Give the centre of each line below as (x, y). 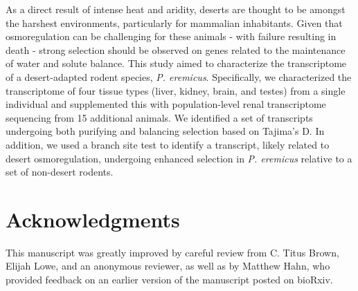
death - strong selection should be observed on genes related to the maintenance (176, 49)
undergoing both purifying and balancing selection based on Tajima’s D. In (165, 131)
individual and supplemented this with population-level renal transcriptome (166, 104)
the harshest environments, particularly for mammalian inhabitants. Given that (174, 22)
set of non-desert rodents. (60, 172)
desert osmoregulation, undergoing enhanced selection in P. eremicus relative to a (179, 158)
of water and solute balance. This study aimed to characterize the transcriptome (176, 63)
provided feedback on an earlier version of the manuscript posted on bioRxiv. (169, 280)
